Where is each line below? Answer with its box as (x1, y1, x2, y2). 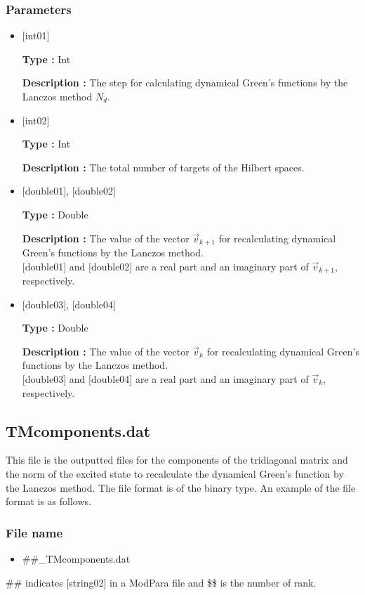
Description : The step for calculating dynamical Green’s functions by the (22, 75, 348, 90)
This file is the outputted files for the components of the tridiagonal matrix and (6, 452, 348, 467)
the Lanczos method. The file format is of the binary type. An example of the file (6, 480, 356, 495)
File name (6, 523, 63, 541)
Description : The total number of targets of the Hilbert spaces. (22, 159, 305, 174)
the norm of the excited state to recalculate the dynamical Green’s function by (6, 466, 344, 481)
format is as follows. (6, 494, 91, 509)
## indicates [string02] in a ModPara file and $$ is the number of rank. (6, 575, 317, 589)
